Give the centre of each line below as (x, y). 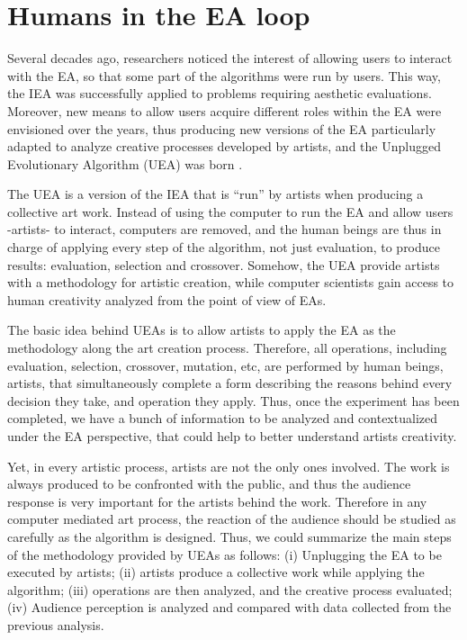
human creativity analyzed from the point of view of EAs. (167, 299)
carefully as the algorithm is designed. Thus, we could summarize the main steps (229, 536)
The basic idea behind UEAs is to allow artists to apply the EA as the (202, 330)
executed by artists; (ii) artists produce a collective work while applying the (216, 572)
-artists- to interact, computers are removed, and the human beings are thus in (225, 229)
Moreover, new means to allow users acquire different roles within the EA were (225, 110)
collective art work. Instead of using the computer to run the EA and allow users (230, 211)
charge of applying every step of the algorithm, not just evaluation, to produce (224, 247)
